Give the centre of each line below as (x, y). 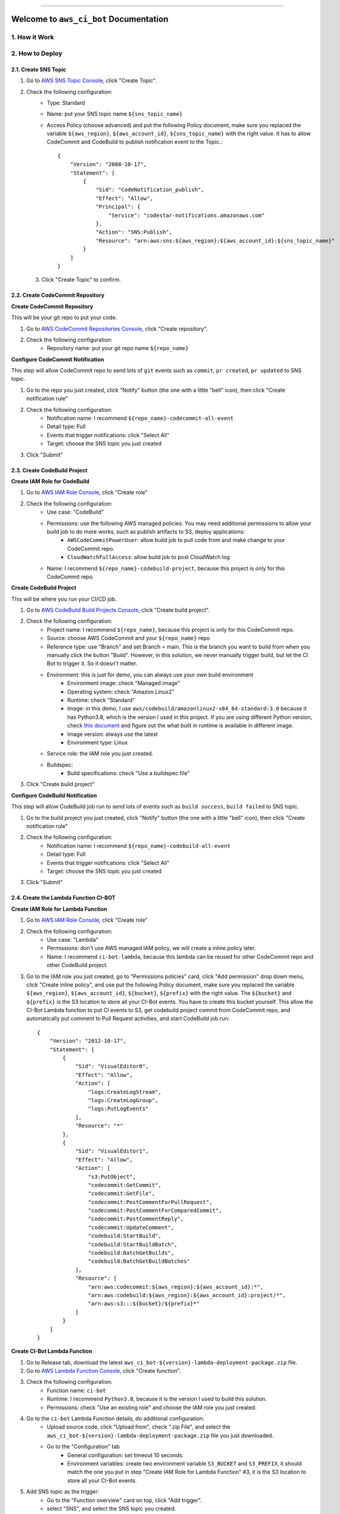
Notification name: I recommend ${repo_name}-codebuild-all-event (139, 845)
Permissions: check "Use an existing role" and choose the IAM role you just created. (152, 1407)
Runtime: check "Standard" (101, 700)
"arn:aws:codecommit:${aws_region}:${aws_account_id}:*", (176, 1287)
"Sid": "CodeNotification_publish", (150, 190)
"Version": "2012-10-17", (88, 1041)
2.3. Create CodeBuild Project (49, 470)
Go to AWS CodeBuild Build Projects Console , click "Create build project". (118, 610)
